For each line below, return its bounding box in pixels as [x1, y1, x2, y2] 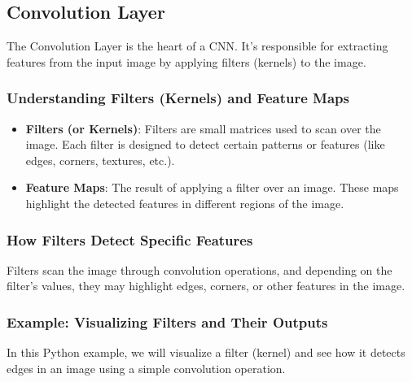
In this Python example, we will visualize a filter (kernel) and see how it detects [7, 344, 405, 361]
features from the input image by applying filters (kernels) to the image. [7, 53, 366, 70]
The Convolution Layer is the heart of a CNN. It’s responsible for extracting [7, 37, 388, 54]
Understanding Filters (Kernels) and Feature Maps [7, 88, 349, 108]
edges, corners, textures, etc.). [25, 151, 175, 168]
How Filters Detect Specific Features [7, 229, 253, 250]
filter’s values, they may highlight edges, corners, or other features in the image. [7, 277, 405, 294]
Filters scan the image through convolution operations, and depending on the [7, 261, 392, 278]
